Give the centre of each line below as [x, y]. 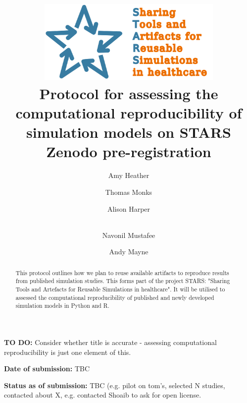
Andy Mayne [129, 252]
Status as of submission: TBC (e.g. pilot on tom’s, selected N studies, [115, 385]
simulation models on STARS [129, 132]
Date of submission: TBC [47, 369]
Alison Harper [129, 208]
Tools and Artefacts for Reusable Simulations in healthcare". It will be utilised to [120, 289]
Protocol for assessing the [129, 93]
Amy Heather [129, 175]
